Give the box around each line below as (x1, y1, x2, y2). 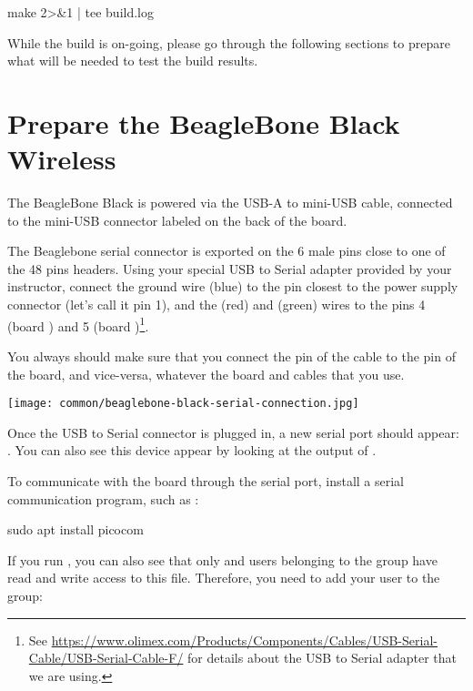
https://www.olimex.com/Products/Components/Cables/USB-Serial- (51, 630, 438, 649)
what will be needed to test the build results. (7, 51, 258, 70)
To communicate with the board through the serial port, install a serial (7, 471, 405, 490)
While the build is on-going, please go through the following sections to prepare (7, 33, 450, 52)
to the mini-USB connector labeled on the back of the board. (7, 210, 347, 229)
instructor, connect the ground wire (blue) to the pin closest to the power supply (7, 277, 458, 296)
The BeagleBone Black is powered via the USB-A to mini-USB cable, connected (7, 193, 453, 212)
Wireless (7, 140, 116, 178)
